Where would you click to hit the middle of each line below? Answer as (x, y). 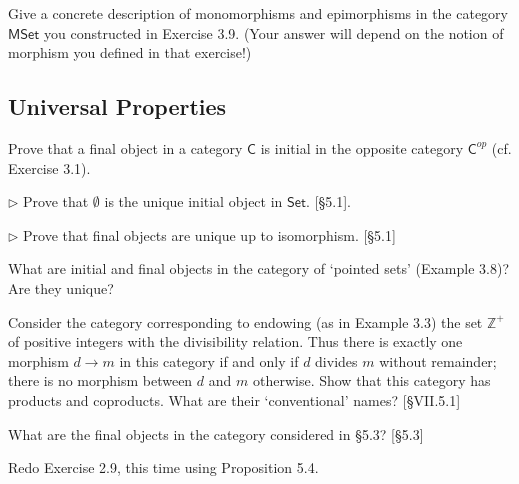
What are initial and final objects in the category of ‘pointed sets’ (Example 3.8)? (259, 268)
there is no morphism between (100, 380)
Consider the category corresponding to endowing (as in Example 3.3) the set (245, 321)
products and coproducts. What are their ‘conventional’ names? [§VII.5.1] (234, 399)
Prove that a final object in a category (125, 147)
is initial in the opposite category (362, 147)
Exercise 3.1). (49, 167)
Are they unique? (61, 287)
